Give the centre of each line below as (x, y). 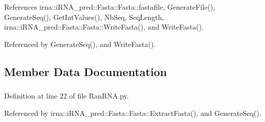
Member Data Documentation (86, 71)
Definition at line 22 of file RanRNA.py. (67, 96)
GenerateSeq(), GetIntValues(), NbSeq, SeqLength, (84, 17)
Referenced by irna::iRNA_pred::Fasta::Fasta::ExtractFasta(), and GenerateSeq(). (133, 113)
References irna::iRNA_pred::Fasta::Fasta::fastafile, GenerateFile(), (110, 7)
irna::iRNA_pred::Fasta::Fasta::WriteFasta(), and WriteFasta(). (104, 27)
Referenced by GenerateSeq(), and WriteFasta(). (80, 44)
